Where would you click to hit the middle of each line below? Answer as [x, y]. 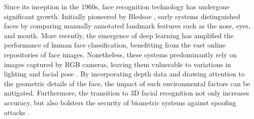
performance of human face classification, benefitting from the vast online [115, 45]
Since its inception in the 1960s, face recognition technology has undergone [117, 6]
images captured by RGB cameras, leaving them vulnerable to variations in [118, 64]
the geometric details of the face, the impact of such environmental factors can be [127, 83]
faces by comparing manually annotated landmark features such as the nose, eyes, [127, 26]
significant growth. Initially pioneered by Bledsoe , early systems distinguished [122, 16]
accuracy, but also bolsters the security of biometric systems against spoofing [120, 102]
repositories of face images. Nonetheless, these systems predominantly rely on [120, 54]
